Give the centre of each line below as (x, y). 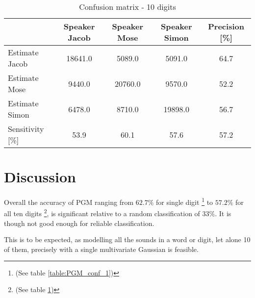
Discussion (40, 177)
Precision (226, 26)
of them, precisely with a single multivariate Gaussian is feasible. (101, 249)
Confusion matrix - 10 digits (127, 7)
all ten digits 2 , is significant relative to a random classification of (102, 213)
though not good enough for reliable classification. (79, 223)
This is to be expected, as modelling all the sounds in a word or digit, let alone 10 (127, 239)
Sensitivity (26, 129)
